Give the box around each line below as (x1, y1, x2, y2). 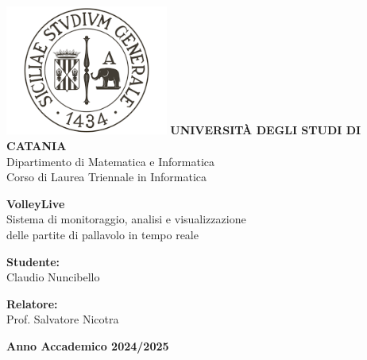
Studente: (6, 253, 60, 269)
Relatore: (6, 295, 58, 312)
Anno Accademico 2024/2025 (6, 337, 169, 354)
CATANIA (6, 137, 67, 154)
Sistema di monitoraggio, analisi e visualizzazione (6, 211, 246, 227)
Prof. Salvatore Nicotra (6, 311, 119, 327)
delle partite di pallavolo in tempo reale (6, 226, 199, 242)
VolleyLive (6, 195, 65, 211)
